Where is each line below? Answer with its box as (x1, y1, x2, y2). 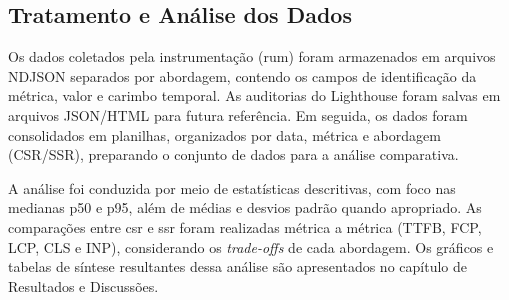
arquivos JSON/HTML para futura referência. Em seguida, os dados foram (8, 104, 468, 125)
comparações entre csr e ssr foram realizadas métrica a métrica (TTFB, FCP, (8, 216, 482, 237)
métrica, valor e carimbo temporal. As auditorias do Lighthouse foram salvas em (8, 85, 501, 106)
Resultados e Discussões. (8, 275, 159, 296)
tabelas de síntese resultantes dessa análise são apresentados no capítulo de (8, 256, 467, 277)
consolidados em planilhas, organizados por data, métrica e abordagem (8, 124, 441, 145)
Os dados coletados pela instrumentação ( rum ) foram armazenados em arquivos (8, 46, 496, 67)
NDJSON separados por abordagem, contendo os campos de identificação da (8, 65, 477, 86)
